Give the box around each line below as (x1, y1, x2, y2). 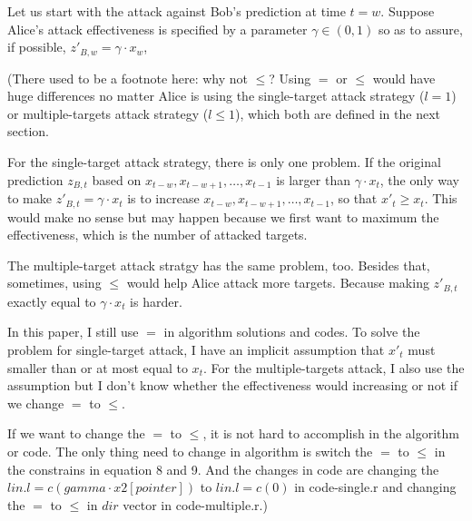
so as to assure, (378, 19, 463, 38)
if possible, (7, 37, 66, 56)
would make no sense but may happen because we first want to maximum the (7, 207, 439, 226)
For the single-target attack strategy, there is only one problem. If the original (7, 152, 441, 172)
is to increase (127, 189, 200, 208)
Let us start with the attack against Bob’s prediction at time (7, 2, 346, 20)
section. (7, 122, 49, 141)
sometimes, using (7, 273, 102, 292)
